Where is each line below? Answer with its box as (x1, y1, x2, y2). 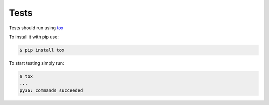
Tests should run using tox (9, 25, 64, 31)
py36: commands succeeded (19, 87, 83, 93)
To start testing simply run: (9, 60, 64, 66)
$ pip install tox (19, 47, 65, 53)
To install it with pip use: (9, 34, 59, 40)
